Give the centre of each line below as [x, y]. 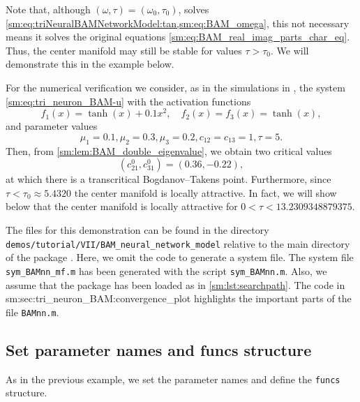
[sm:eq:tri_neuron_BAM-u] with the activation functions [128, 101]
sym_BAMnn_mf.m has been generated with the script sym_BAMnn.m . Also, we [166, 270]
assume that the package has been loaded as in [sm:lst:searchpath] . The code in [175, 284]
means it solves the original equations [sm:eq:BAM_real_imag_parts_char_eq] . [178, 37]
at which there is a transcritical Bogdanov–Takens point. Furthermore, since [168, 179]
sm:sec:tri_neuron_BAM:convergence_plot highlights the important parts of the [179, 298]
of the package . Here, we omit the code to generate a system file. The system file [180, 257]
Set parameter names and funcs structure [159, 349]
